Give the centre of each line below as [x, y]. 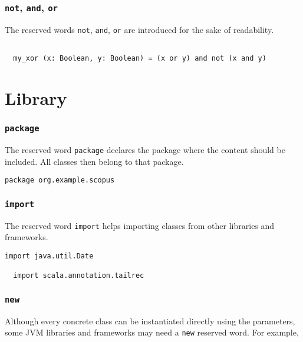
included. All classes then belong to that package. [94, 161]
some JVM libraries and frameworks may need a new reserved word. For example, [152, 332]
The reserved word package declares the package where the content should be [145, 149]
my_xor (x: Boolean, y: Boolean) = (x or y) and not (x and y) [140, 59]
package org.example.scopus [60, 180]
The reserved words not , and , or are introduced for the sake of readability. [139, 29]
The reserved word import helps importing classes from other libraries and [140, 225]
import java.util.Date [49, 256]
